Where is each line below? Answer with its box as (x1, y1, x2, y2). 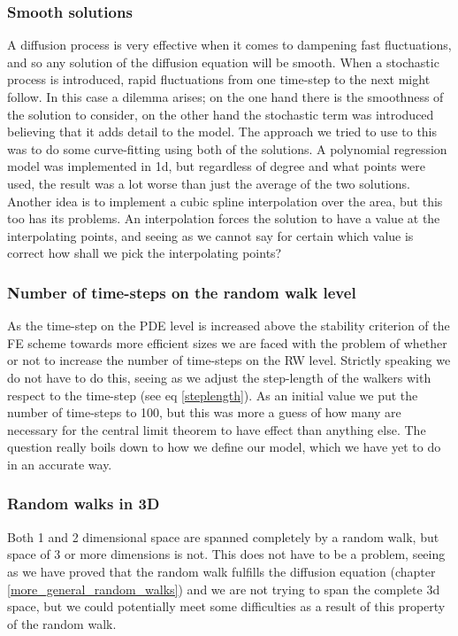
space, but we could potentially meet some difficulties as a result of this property (7, 597, 446, 616)
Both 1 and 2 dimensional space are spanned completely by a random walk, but (7, 527, 439, 546)
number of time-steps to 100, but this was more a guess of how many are (7, 403, 401, 422)
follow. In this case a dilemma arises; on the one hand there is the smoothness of (7, 88, 444, 105)
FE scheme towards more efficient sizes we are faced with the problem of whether (7, 333, 447, 352)
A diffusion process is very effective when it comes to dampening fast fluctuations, (7, 35, 452, 54)
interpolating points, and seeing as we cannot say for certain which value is (7, 226, 414, 244)
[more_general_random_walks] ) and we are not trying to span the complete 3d (7, 579, 440, 598)
